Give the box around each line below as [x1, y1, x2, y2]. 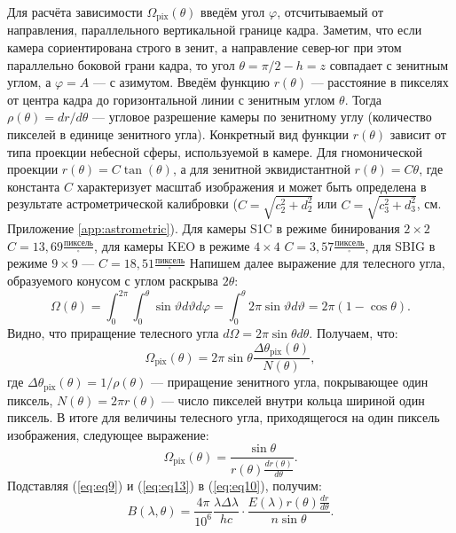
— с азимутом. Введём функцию [93, 73, 270, 91]
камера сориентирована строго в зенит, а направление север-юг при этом [7, 38, 402, 57]
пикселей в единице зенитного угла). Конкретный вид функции [7, 125, 349, 144]
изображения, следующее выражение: [7, 425, 209, 443]
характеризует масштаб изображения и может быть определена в [76, 176, 427, 195]
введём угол [200, 3, 265, 20]
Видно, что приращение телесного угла [7, 324, 219, 342]
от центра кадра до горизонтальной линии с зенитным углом [7, 90, 335, 108]
